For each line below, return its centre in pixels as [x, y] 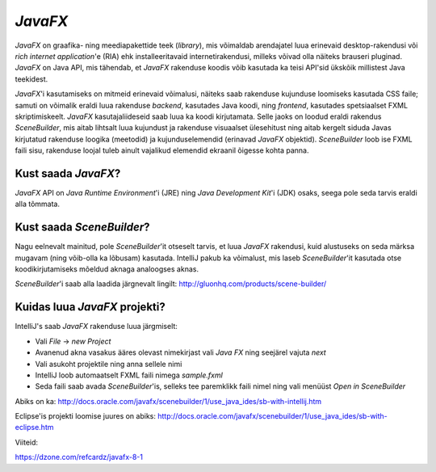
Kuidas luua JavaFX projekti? [90, 307]
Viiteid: [27, 442]
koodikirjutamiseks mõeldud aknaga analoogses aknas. [107, 269]
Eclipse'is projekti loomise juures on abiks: [86, 416]
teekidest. [31, 79]
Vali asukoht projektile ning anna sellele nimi [109, 364]
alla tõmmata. [38, 204]
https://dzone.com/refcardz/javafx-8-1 [79, 457]
